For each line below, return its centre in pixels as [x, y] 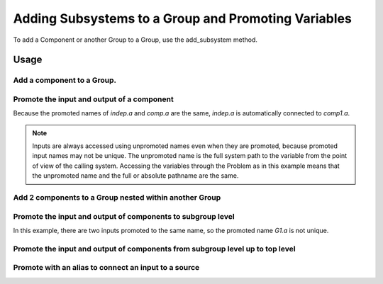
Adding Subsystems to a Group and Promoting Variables [183, 18]
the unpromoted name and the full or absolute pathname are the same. [135, 176]
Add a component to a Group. [65, 80]
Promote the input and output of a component [93, 99]
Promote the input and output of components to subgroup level [124, 216]
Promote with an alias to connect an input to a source [106, 268]
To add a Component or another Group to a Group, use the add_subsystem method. [135, 40]
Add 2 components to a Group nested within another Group [117, 197]
